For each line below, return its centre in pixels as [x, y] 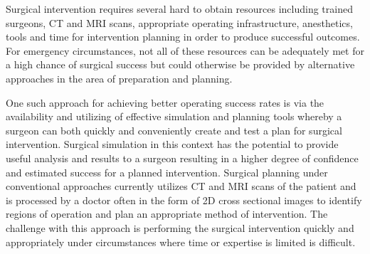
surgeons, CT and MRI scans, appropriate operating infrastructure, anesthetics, [179, 22]
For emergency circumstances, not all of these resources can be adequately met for [185, 50]
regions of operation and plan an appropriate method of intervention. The [167, 214]
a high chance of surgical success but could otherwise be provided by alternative [180, 64]
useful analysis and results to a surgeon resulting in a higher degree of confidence [182, 158]
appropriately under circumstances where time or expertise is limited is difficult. [181, 242]
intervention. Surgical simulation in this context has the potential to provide [172, 144]
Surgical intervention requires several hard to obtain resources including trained [179, 9]
